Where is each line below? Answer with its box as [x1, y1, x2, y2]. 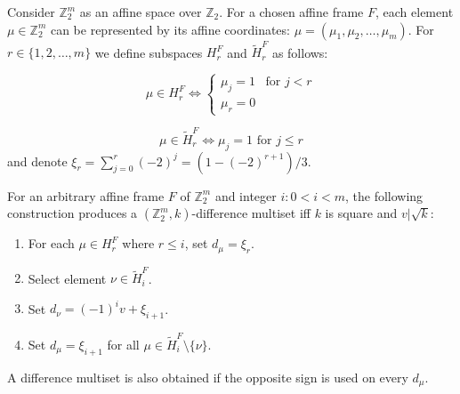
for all [107, 334, 140, 353]
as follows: [271, 43, 328, 61]
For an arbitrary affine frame [7, 186, 165, 205]
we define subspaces [94, 43, 203, 61]
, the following [344, 186, 424, 205]
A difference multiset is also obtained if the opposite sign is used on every [7, 367, 408, 386]
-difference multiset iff [191, 204, 311, 222]
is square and [325, 204, 398, 222]
